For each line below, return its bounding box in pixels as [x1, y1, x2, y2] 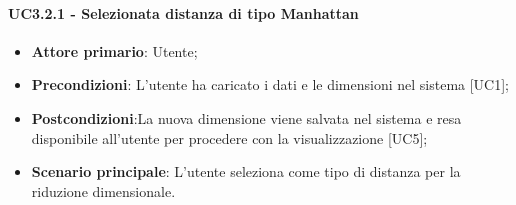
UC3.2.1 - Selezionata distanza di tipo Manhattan [8, 2, 359, 23]
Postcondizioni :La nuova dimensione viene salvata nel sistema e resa [31, 107, 462, 128]
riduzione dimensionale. [31, 180, 176, 201]
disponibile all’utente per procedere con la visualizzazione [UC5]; [31, 127, 428, 148]
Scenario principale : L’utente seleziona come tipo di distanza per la [31, 161, 461, 182]
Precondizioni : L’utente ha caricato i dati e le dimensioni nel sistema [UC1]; [31, 74, 510, 95]
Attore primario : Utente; [31, 40, 198, 61]
